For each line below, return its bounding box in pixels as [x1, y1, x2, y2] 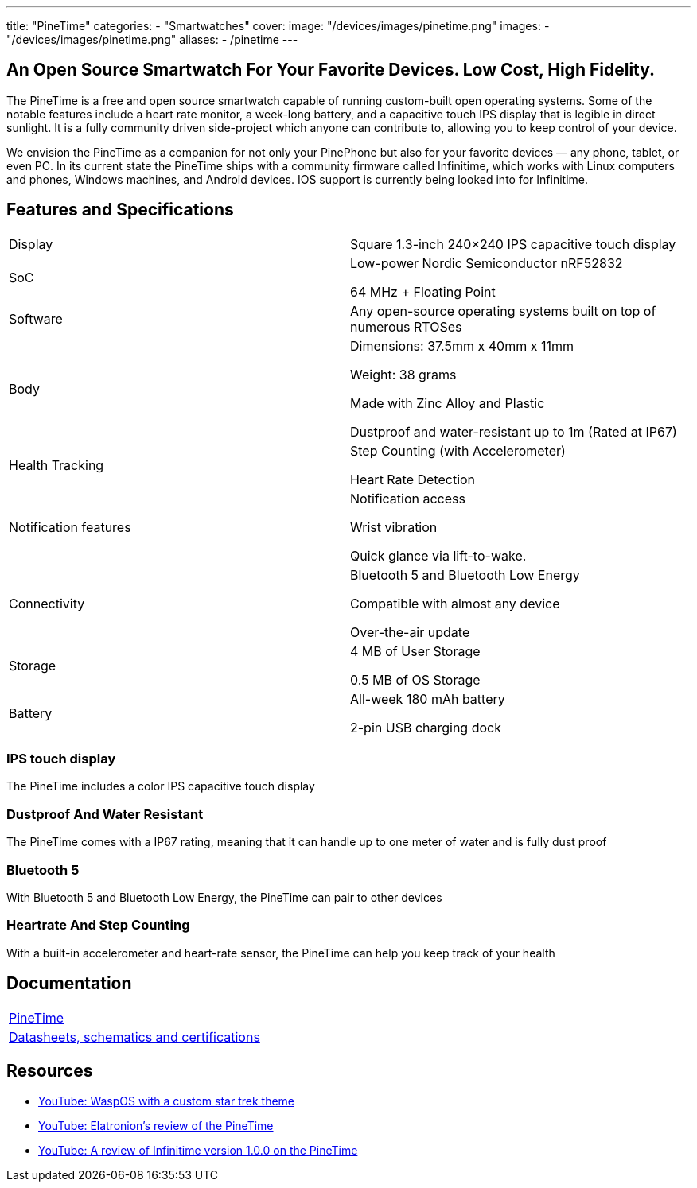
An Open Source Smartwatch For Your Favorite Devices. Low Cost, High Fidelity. [6, 60, 656, 80]
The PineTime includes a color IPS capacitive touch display [6, 779, 315, 794]
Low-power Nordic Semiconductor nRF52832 [350, 254, 623, 271]
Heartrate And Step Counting [6, 917, 190, 934]
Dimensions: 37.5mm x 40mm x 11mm [350, 337, 574, 354]
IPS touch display [6, 751, 116, 767]
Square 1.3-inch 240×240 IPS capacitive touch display [350, 235, 676, 252]
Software [9, 310, 63, 327]
